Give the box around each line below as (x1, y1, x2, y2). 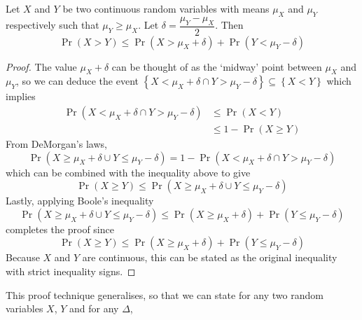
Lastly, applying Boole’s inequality (6, 193, 154, 208)
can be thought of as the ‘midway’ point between (111, 59, 322, 74)
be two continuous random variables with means (62, 1, 270, 15)
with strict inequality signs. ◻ (6, 264, 136, 279)
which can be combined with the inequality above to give (6, 165, 251, 179)
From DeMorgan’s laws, (6, 137, 107, 151)
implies (6, 89, 36, 104)
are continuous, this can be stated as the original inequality (82, 250, 337, 265)
